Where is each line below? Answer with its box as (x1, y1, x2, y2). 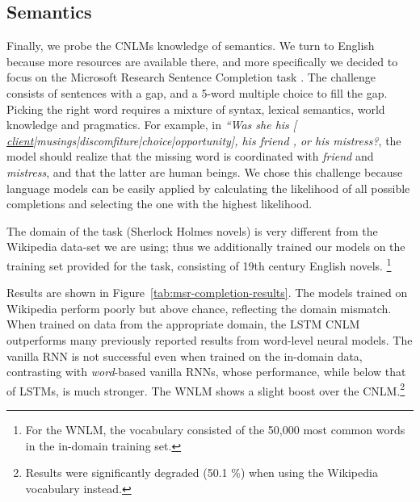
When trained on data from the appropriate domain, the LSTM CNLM (6, 316, 360, 333)
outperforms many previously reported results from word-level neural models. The (6, 331, 413, 348)
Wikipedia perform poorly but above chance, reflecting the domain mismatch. (6, 299, 392, 316)
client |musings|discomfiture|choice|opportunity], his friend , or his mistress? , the (6, 132, 401, 149)
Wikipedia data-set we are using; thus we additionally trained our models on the (6, 238, 405, 255)
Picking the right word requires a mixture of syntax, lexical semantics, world (6, 100, 385, 117)
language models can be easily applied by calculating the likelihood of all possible (6, 179, 410, 196)
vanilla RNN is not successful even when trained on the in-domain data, (6, 347, 363, 364)
